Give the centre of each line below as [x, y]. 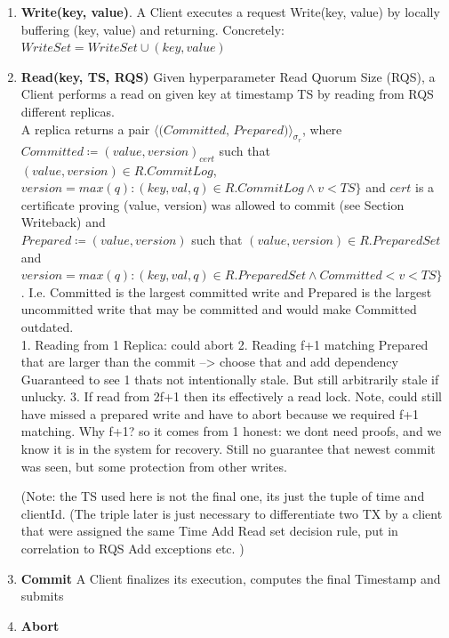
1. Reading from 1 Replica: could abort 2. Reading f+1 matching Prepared [224, 344]
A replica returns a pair [85, 129]
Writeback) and [63, 222]
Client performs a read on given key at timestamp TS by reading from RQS [227, 94]
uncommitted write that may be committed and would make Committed [219, 309]
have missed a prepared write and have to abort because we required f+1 [220, 413]
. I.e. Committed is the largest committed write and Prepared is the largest [226, 291]
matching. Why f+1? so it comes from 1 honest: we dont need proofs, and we [231, 431]
